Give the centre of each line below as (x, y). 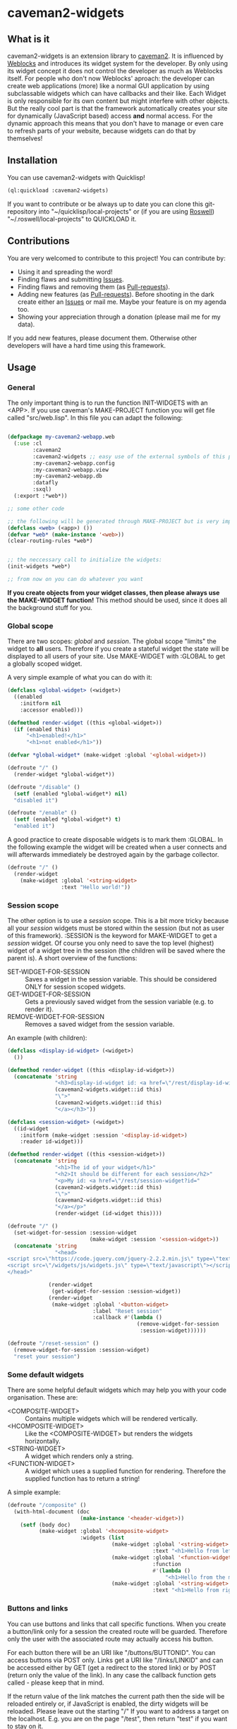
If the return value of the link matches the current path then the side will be (116, 1696)
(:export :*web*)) (41, 496)
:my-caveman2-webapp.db (67, 476)
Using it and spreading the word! (65, 271)
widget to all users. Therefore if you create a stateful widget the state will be (118, 649)
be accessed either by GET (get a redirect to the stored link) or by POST (112, 1667)
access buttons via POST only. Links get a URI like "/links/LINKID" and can (115, 1660)
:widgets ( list (102, 1538)
